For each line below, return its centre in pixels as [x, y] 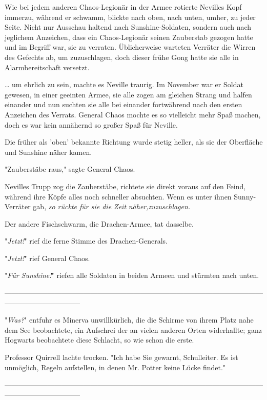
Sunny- [245, 196]
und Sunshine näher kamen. [48, 152]
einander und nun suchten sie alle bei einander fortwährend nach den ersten [124, 104]
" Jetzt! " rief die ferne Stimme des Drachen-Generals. [86, 241]
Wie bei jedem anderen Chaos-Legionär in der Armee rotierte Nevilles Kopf [123, 7]
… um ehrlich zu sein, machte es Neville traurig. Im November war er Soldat [124, 84]
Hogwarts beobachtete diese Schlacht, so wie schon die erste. [99, 340]
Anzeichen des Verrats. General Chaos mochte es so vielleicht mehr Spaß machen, [133, 114]
